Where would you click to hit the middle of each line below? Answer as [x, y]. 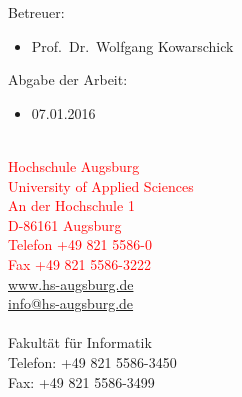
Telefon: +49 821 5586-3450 [92, 361]
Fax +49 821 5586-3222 [79, 263]
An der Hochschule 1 [71, 205]
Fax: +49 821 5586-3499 [81, 381]
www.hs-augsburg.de [71, 283]
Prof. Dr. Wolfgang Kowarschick [132, 45]
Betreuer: [36, 12]
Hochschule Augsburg [74, 165]
